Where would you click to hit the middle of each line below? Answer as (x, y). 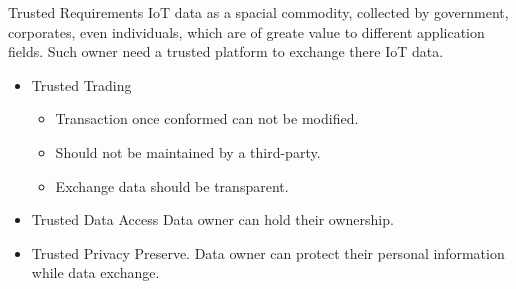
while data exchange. (95, 272)
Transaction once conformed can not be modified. (207, 118)
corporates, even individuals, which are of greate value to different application (246, 31)
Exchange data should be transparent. (172, 185)
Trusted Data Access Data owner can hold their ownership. (212, 219)
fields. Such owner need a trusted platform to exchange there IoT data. (226, 51)
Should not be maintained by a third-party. (188, 151)
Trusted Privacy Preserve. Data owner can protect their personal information (268, 252)
